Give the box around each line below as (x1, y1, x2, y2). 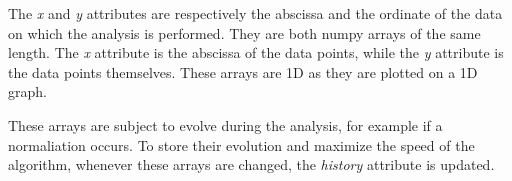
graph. (8, 81, 47, 102)
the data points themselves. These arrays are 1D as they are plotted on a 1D (8, 61, 478, 82)
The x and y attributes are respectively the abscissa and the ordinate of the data (8, 3, 503, 23)
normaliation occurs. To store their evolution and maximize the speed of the (8, 134, 475, 155)
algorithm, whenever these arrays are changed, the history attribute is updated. (8, 154, 495, 175)
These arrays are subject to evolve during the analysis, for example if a (8, 114, 443, 135)
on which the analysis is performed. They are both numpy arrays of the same (8, 22, 481, 43)
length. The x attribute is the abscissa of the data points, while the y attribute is (8, 42, 504, 63)
